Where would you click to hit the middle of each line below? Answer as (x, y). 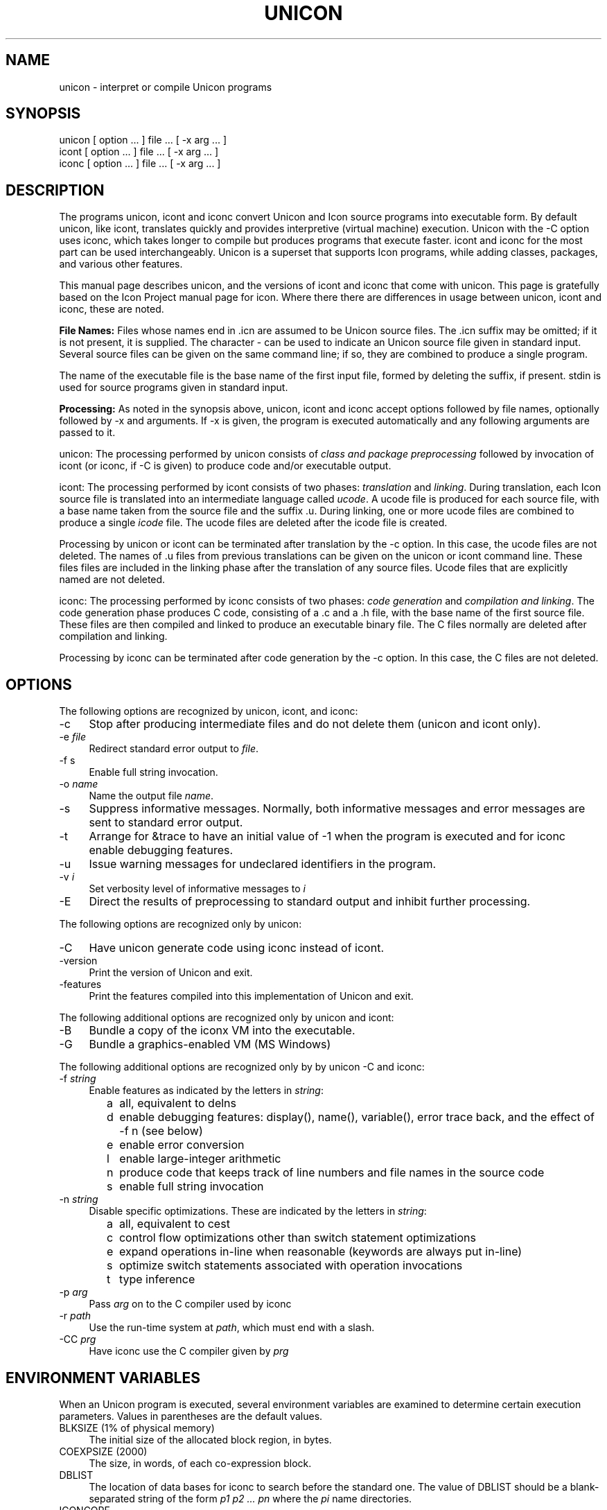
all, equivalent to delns (178, 1103)
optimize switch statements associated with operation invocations (291, 1266)
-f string (78, 1079)
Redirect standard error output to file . (174, 749)
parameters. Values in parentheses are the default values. (191, 1416)
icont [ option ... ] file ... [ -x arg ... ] (139, 152)
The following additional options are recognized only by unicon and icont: (227, 1018)
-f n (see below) (161, 1131)
